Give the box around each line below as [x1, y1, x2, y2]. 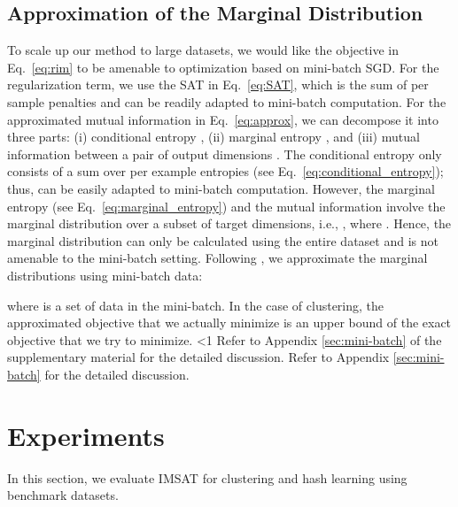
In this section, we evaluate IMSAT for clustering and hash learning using [7, 468, 408, 487]
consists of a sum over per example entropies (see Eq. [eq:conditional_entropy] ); [7, 162, 444, 181]
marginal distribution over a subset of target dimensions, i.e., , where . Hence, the [7, 214, 452, 233]
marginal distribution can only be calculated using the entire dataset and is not [7, 231, 439, 250]
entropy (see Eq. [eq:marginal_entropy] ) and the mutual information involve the [7, 196, 446, 215]
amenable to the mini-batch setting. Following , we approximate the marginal [7, 249, 428, 267]
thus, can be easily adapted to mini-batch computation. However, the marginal [7, 179, 435, 197]
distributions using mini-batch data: [7, 265, 203, 284]
